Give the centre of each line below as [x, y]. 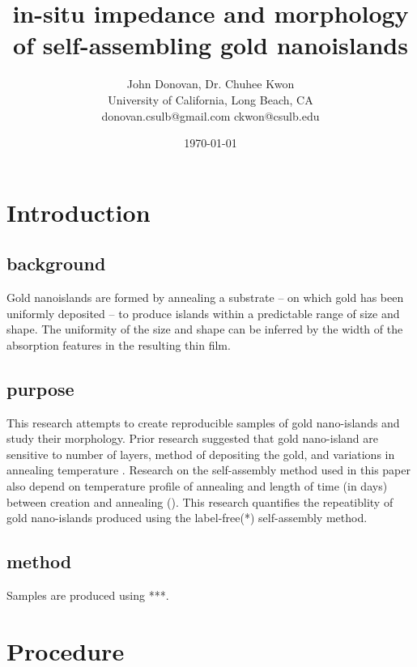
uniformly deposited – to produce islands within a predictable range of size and [203, 313]
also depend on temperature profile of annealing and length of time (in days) [197, 486]
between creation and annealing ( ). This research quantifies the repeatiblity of [200, 501]
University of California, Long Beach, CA [211, 99]
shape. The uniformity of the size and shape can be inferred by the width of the [205, 329]
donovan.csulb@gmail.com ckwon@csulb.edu [211, 115]
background [56, 263]
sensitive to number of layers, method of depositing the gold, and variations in [201, 454]
